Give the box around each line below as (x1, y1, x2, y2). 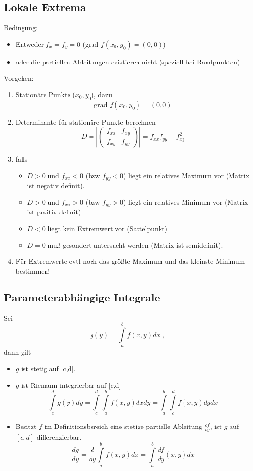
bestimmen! (15, 265, 50, 276)
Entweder (15, 39, 44, 49)
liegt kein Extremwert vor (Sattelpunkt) (47, 223, 168, 234)
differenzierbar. (36, 432, 82, 442)
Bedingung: (4, 22, 38, 33)
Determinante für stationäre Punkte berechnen (15, 116, 156, 127)
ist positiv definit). (27, 207, 83, 217)
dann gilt (4, 347, 31, 357)
